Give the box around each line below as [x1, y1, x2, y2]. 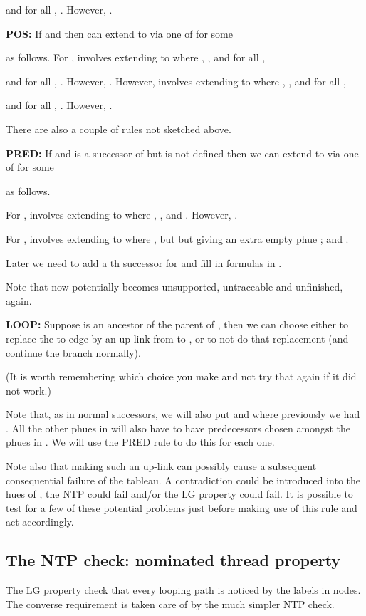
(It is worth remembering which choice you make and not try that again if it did [6, 369, 357, 384]
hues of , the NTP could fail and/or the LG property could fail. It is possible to [6, 486, 353, 501]
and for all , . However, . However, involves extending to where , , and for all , [6, 73, 346, 88]
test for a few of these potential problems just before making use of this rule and [6, 500, 357, 515]
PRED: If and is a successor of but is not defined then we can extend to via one [6, 145, 359, 160]
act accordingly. [6, 514, 74, 529]
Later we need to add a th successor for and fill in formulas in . [6, 255, 282, 270]
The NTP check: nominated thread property [6, 549, 341, 571]
